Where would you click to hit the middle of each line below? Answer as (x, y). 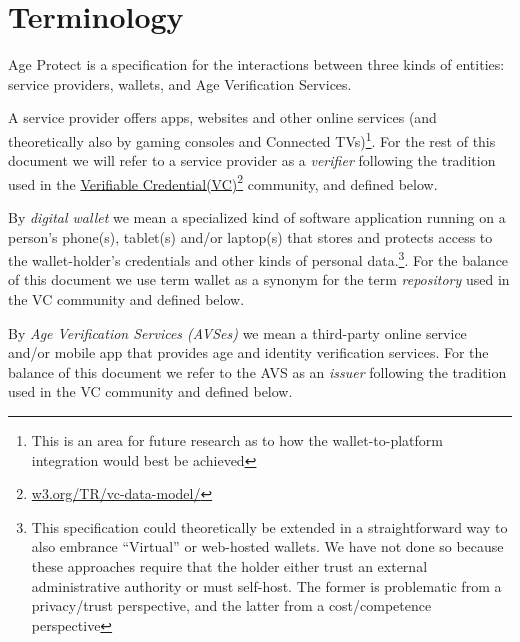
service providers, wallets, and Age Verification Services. (180, 83)
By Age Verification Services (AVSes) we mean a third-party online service (237, 332)
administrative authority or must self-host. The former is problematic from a (266, 585)
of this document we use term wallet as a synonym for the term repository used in (259, 279)
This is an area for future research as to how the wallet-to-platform (237, 440)
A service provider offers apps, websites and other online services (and (222, 117)
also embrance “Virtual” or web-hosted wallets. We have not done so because (267, 546)
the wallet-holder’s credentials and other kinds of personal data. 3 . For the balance (258, 258)
